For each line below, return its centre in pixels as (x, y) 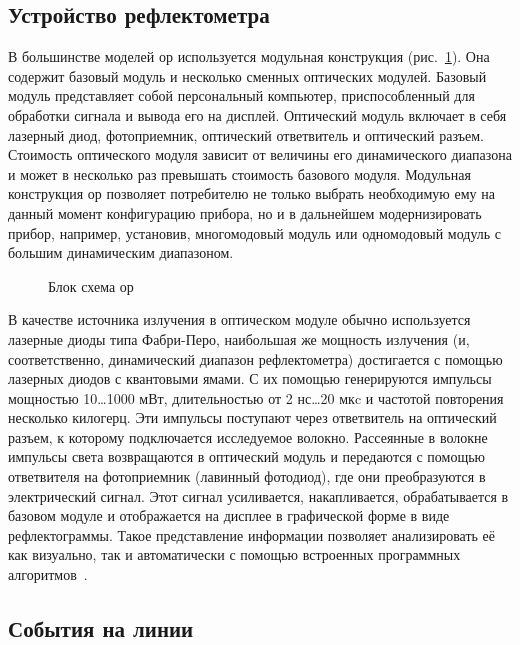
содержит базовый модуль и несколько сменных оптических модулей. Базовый (247, 75)
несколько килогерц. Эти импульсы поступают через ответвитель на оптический (252, 417)
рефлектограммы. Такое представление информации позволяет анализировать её (252, 534)
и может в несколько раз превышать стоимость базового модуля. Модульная (239, 173)
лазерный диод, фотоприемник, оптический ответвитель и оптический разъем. (246, 134)
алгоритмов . (48, 574)
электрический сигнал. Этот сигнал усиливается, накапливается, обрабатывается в (258, 495)
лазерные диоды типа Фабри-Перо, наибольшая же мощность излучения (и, (239, 338)
